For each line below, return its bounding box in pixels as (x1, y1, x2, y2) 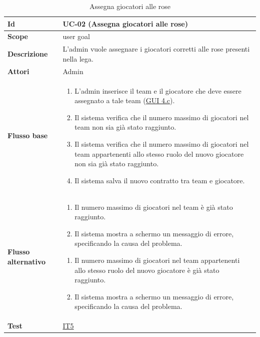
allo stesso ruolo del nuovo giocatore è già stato (74, 264, 219, 275)
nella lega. (62, 53, 93, 64)
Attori (7, 66, 29, 76)
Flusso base (7, 130, 48, 141)
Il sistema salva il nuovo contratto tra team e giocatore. (74, 175, 245, 185)
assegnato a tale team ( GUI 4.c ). (74, 95, 175, 106)
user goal (62, 31, 90, 42)
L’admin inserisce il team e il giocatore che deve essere (74, 85, 241, 96)
